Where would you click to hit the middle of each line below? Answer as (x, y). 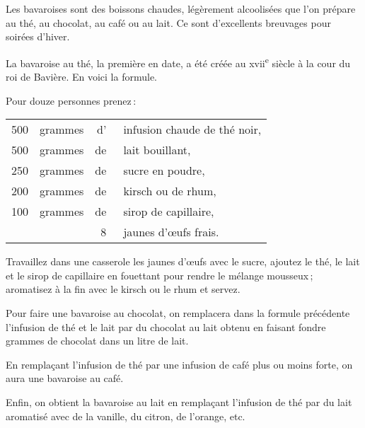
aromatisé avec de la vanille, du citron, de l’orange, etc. (126, 416)
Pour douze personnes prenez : (71, 100)
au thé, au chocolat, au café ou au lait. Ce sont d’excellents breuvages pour (168, 22)
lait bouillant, (157, 150)
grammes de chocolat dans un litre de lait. (97, 341)
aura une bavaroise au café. (65, 378)
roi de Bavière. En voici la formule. (82, 77)
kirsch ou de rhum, (170, 191)
